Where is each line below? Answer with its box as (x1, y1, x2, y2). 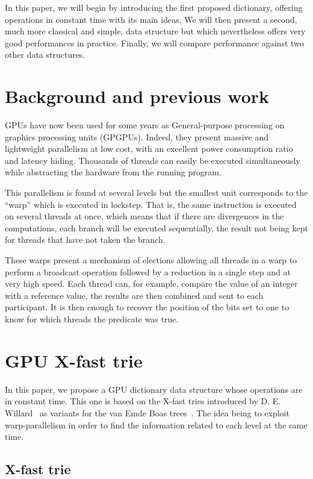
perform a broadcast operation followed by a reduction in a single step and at (5, 265, 291, 278)
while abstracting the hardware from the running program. (5, 166, 222, 178)
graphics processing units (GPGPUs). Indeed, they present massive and (5, 130, 269, 143)
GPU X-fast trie (5, 348, 143, 372)
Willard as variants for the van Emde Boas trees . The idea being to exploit (5, 406, 290, 419)
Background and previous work (5, 84, 270, 108)
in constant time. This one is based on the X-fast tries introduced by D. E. (5, 395, 281, 407)
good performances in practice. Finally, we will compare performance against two (5, 36, 304, 49)
